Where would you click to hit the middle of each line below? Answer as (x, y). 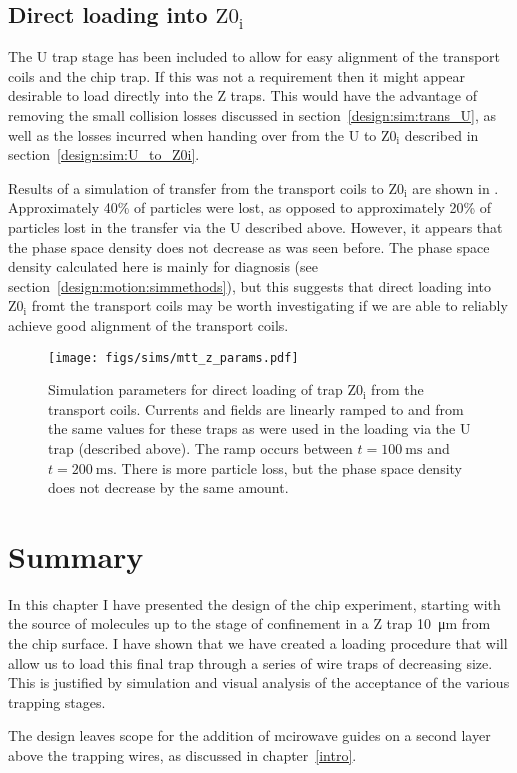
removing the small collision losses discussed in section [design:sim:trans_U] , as (252, 114)
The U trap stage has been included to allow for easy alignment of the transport (254, 56)
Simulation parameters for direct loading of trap (195, 389)
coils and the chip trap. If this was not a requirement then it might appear (236, 75)
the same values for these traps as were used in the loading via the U (259, 428)
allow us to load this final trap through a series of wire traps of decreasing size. (250, 662)
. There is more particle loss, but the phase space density (287, 467)
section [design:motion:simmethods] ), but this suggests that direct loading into (249, 285)
